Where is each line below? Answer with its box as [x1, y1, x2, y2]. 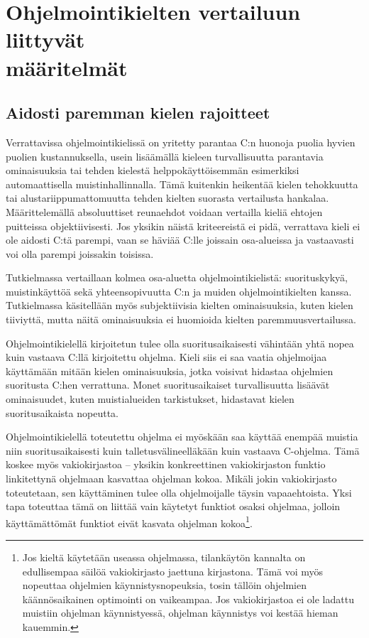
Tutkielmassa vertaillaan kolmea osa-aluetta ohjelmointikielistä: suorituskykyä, [6, 270, 348, 285]
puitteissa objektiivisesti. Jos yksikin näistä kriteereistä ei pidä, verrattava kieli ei [6, 218, 360, 233]
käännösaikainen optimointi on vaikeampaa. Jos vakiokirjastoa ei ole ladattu [22, 591, 354, 606]
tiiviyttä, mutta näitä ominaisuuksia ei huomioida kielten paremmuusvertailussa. [6, 312, 357, 327]
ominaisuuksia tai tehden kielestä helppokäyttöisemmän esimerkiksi [6, 163, 299, 178]
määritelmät [6, 53, 128, 82]
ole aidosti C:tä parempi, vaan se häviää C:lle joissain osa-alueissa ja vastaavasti [6, 232, 354, 247]
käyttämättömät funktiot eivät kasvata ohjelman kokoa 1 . [6, 513, 253, 530]
